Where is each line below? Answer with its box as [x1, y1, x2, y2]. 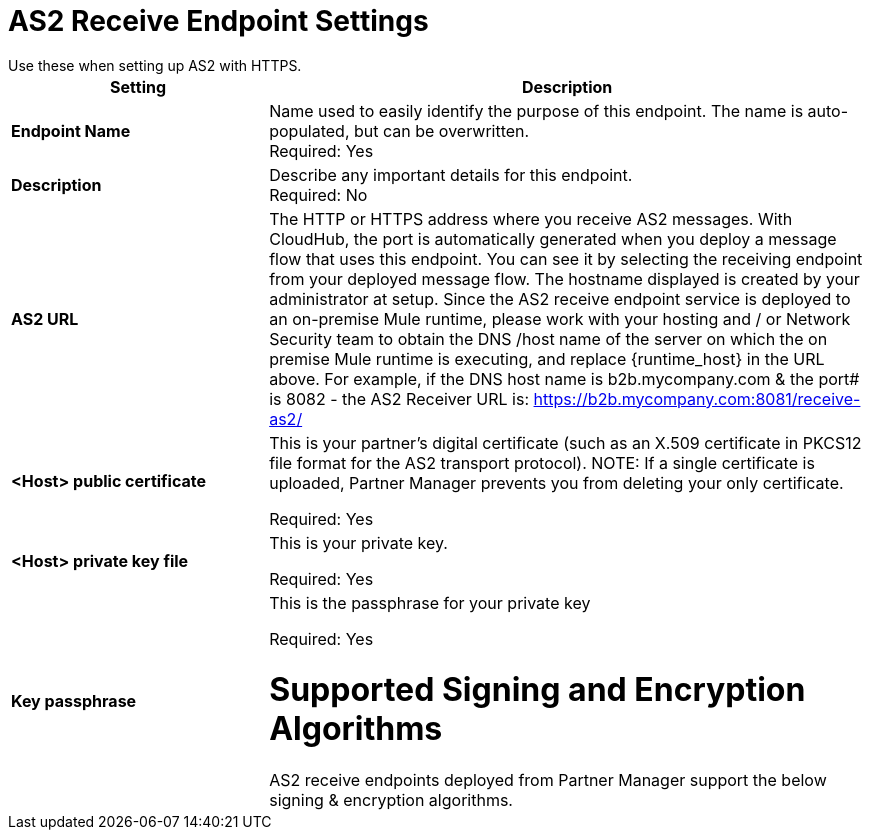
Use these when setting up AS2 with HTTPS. [8, 56, 302, 74]
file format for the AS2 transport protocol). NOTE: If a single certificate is [269, 452, 815, 473]
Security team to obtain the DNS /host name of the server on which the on [269, 328, 828, 349]
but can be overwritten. [354, 120, 530, 141]
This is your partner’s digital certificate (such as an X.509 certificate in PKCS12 [269, 432, 862, 453]
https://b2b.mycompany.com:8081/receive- [533, 388, 861, 409]
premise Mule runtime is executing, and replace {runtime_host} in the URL [269, 348, 825, 369]
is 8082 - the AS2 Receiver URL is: [269, 388, 530, 409]
